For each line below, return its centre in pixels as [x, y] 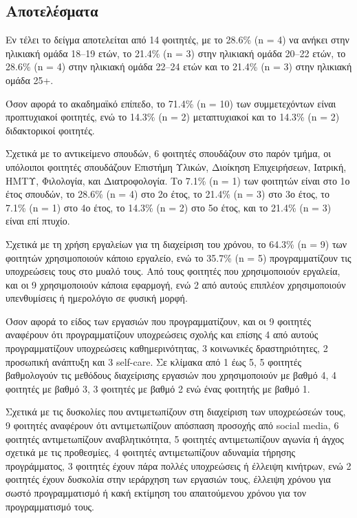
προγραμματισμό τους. [50, 506]
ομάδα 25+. [30, 80]
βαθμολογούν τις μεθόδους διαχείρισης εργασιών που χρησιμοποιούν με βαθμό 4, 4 [171, 375]
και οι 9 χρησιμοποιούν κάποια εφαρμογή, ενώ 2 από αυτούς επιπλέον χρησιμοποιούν [176, 284]
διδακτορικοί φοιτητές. [50, 130]
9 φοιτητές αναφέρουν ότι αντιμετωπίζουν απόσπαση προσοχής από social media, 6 [172, 425]
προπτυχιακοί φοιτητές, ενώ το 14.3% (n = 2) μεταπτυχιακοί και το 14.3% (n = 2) [173, 117]
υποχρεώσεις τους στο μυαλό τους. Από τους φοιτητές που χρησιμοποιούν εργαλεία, [173, 271]
